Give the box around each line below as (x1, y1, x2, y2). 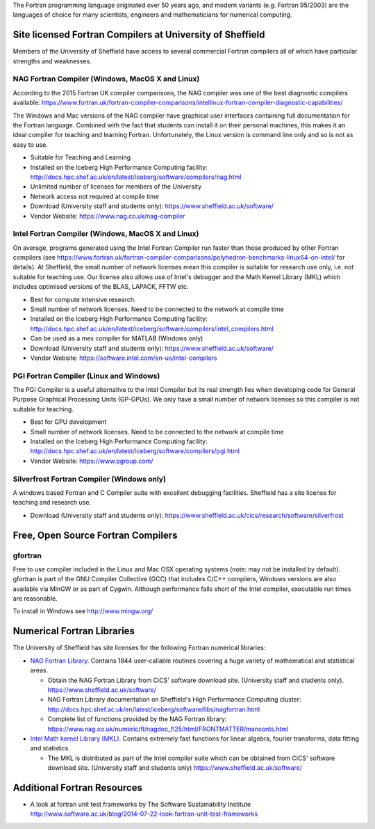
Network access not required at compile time (30, 192, 160, 200)
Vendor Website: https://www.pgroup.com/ (30, 457, 153, 465)
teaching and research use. (12, 498, 92, 507)
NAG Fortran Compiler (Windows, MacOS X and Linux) (12, 74, 200, 84)
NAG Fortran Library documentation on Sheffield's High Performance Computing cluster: (47, 695, 301, 704)
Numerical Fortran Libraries (12, 625, 135, 637)
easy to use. (12, 140, 48, 149)
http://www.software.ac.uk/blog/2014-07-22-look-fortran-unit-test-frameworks (30, 810, 258, 818)
